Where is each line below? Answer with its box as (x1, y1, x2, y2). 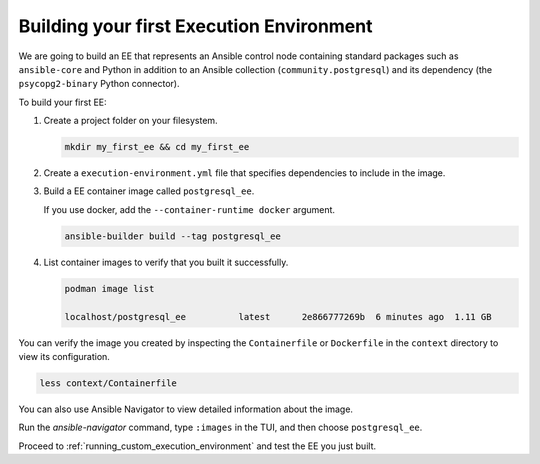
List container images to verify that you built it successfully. (43, 256, 289, 268)
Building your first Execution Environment (18, 15, 373, 37)
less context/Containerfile (39, 377, 177, 389)
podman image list (64, 283, 155, 294)
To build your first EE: (18, 96, 107, 108)
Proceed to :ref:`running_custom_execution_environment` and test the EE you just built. (18, 440, 377, 452)
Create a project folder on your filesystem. (43, 115, 219, 127)
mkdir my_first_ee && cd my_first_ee (64, 141, 250, 153)
